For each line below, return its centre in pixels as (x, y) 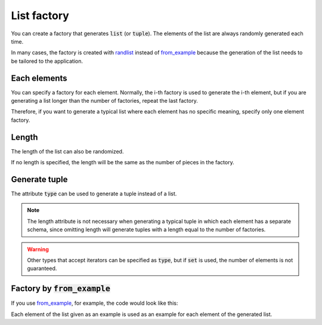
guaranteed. (42, 268)
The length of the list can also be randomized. (67, 151)
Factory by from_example (61, 289)
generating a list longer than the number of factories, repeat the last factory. (104, 101)
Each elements (39, 78)
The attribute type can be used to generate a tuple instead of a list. (94, 194)
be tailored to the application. (47, 61)
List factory (40, 16)
